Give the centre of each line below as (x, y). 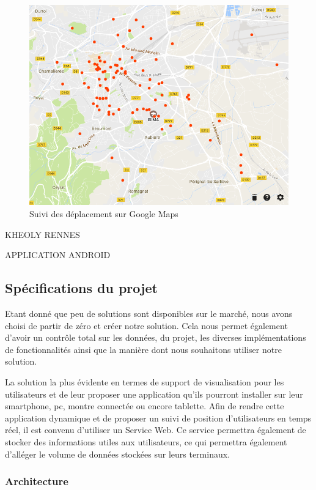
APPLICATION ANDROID (58, 255)
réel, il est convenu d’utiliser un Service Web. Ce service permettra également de (156, 430)
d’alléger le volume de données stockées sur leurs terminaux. (118, 454)
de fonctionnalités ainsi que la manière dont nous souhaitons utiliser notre (143, 349)
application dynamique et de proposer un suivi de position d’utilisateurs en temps (158, 418)
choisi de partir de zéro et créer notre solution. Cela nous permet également (146, 325)
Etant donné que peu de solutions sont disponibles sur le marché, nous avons (149, 314)
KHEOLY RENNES (42, 234)
